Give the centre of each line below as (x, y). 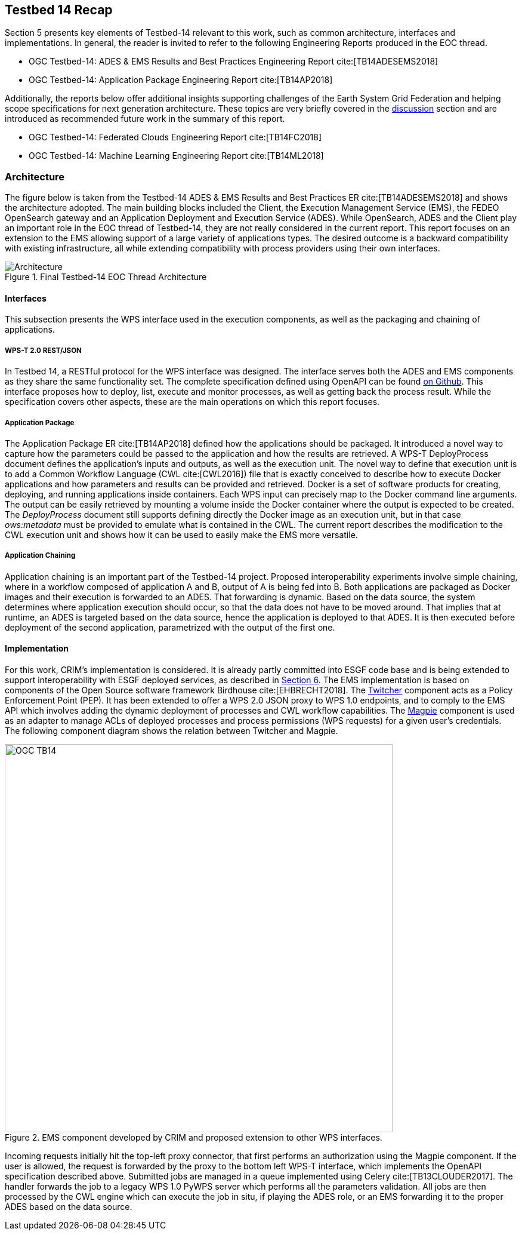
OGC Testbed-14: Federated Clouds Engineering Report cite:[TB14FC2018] (175, 137)
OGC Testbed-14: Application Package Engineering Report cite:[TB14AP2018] (181, 80)
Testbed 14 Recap (59, 10)
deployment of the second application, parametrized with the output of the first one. (170, 627)
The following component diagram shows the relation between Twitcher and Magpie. (172, 730)
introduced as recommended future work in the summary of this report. (145, 119)
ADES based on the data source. (69, 1206)
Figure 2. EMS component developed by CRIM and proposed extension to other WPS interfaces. (194, 1137)
